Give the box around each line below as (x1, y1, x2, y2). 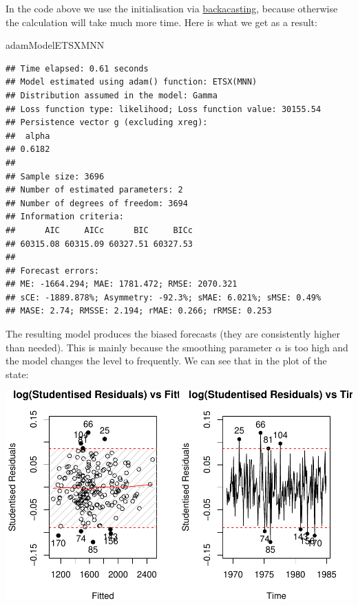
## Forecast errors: (6, 265, 100, 276)
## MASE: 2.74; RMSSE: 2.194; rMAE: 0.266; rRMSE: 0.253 (6, 306, 272, 316)
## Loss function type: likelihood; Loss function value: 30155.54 (6, 104, 322, 114)
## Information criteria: (6, 212, 124, 222)
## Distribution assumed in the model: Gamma (6, 90, 218, 100)
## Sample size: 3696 (6, 171, 105, 181)
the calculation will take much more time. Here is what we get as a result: (6, 14, 317, 29)
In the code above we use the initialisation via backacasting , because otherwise (6, 1, 338, 15)
